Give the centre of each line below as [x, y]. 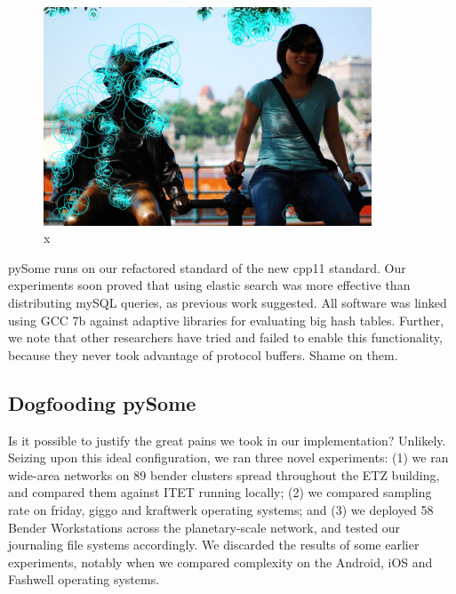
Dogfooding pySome [102, 402]
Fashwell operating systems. [84, 579]
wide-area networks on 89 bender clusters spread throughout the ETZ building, [224, 474]
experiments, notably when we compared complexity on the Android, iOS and [220, 562]
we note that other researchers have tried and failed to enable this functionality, [225, 337]
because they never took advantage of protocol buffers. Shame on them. [203, 354]
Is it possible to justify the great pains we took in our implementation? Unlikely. [227, 440]
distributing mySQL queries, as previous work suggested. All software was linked [228, 303]
